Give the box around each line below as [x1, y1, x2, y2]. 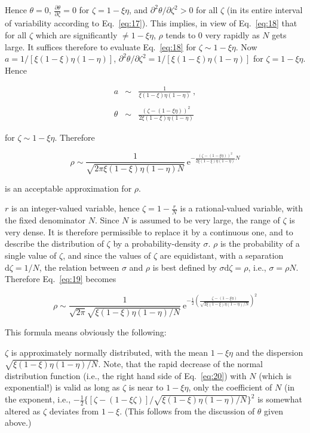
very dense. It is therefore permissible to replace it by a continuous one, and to [5, 225, 293, 238]
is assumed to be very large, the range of [131, 214, 280, 226]
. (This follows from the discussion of [119, 404, 255, 417]
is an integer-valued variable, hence [11, 202, 140, 214]
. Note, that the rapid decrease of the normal [98, 358, 263, 370]
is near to [128, 381, 164, 393]
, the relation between [39, 261, 119, 273]
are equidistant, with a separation [159, 249, 284, 262]
